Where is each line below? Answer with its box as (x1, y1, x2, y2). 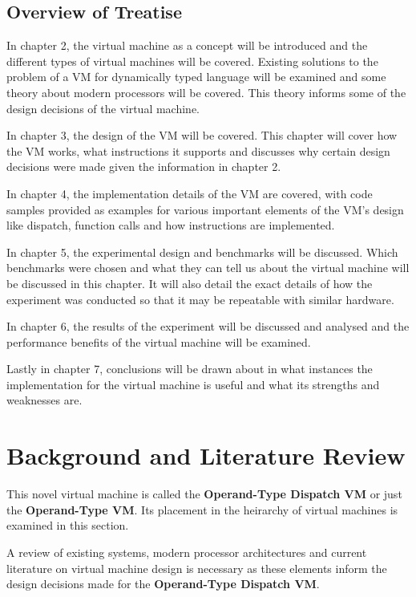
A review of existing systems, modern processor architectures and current (6, 543, 367, 560)
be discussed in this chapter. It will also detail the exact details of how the (6, 274, 373, 291)
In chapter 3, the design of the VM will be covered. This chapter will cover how (6, 127, 398, 144)
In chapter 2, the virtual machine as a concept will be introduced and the (6, 37, 368, 54)
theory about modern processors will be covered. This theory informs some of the (6, 83, 406, 100)
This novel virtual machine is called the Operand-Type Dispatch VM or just (6, 485, 402, 502)
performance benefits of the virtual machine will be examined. (6, 333, 311, 350)
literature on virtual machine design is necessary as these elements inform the (6, 559, 387, 576)
